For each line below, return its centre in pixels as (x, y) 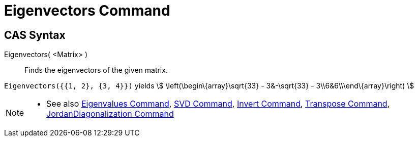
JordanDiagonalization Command (110, 114)
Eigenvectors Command (87, 11)
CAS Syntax (35, 35)
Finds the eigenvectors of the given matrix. (96, 70)
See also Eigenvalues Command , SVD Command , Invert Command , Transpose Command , (218, 104)
